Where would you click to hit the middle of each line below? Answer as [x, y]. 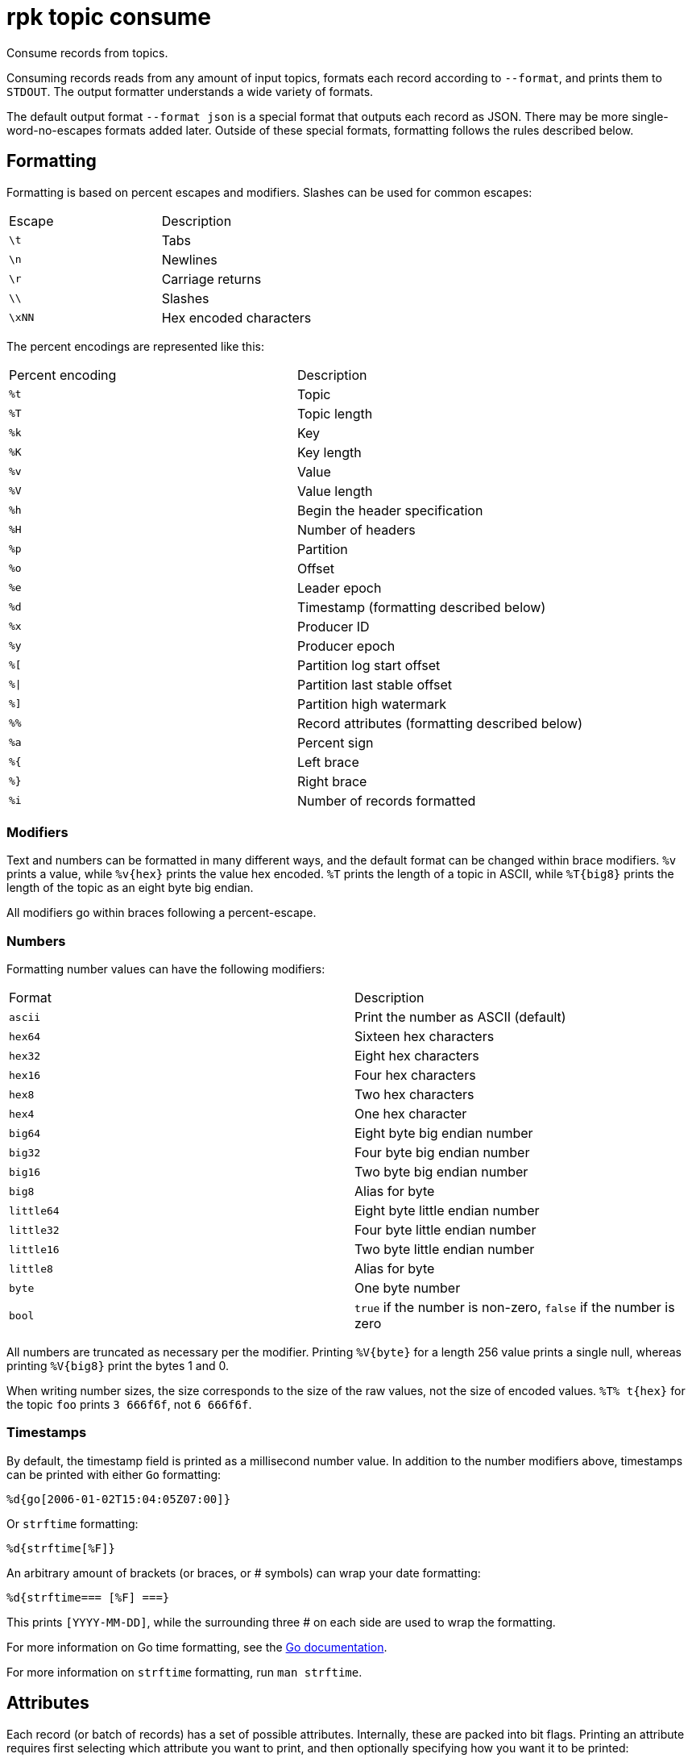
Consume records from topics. [87, 52]
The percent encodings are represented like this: [135, 346]
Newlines [189, 259]
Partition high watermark [372, 704]
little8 [31, 1269]
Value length [335, 491]
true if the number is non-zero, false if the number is [515, 1308]
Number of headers [356, 529]
